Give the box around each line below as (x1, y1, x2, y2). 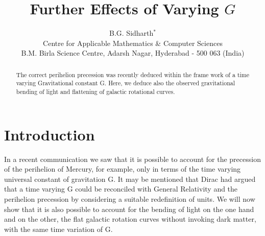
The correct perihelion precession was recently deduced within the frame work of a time (16, 70, 249, 79)
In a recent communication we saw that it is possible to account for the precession (4, 153, 261, 164)
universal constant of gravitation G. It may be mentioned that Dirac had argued (4, 173, 256, 184)
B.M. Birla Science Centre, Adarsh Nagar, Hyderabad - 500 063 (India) (21, 48, 245, 58)
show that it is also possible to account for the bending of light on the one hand (4, 203, 254, 214)
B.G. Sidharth (109, 28, 154, 38)
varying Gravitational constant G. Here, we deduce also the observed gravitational (16, 79, 235, 87)
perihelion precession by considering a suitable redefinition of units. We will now (4, 193, 255, 204)
